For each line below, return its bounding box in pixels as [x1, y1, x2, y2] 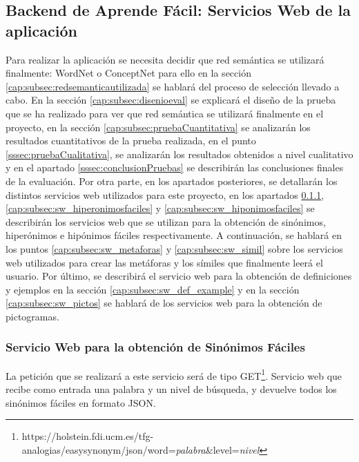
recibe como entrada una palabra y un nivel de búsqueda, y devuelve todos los [6, 381, 337, 396]
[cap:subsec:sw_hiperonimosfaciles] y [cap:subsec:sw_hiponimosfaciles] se [6, 201, 315, 215]
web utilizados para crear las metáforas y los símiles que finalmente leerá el [6, 255, 323, 269]
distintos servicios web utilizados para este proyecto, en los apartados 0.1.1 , [6, 187, 324, 202]
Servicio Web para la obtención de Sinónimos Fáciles [6, 338, 305, 356]
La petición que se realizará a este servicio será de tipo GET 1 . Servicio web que [6, 366, 342, 383]
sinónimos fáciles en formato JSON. [6, 395, 156, 410]
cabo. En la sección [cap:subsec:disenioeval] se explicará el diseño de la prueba [6, 93, 336, 107]
